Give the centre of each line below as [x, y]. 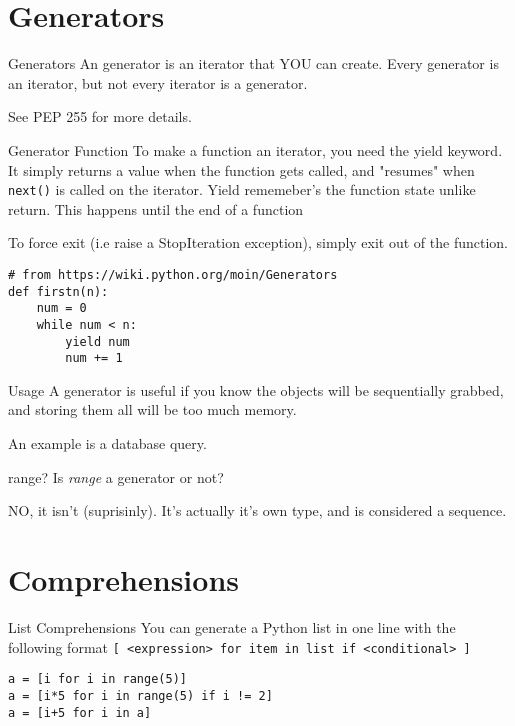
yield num [97, 341]
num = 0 [61, 308]
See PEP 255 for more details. [100, 116]
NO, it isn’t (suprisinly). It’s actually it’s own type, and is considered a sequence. [257, 510]
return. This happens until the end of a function [156, 208]
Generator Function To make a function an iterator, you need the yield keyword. [255, 149]
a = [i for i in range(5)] [97, 679]
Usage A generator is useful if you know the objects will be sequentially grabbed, [256, 389]
